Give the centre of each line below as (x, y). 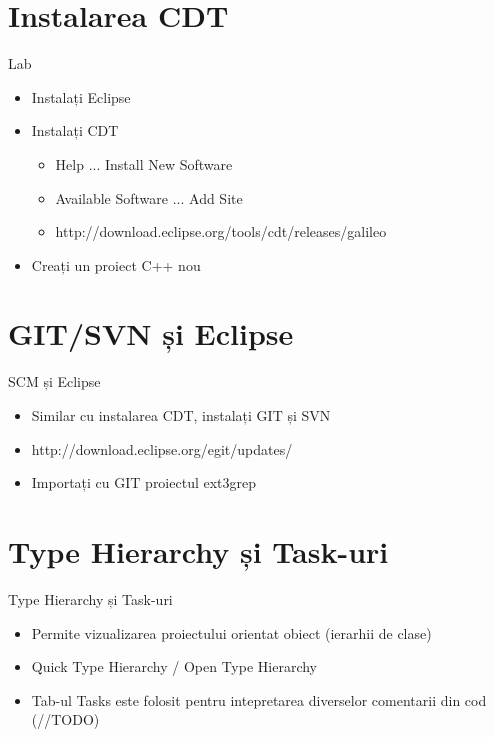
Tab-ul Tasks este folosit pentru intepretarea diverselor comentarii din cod (259, 699)
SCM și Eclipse (54, 381)
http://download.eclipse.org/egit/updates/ (162, 448)
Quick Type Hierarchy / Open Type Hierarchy (174, 666)
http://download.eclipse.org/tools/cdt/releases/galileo (221, 231)
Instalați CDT (75, 130)
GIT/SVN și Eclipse (151, 333)
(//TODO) (65, 719)
